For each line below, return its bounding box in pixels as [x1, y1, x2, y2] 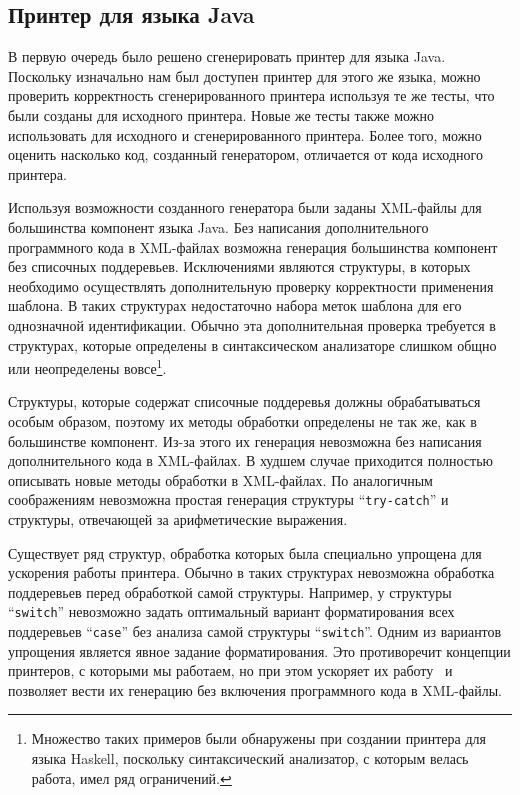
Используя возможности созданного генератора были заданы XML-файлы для [8, 197, 482, 218]
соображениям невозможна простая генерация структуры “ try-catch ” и [8, 489, 449, 510]
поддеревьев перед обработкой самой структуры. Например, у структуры [8, 581, 452, 602]
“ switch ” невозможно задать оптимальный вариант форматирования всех [8, 601, 455, 622]
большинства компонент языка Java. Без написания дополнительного [8, 216, 429, 237]
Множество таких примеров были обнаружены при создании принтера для [31, 728, 486, 749]
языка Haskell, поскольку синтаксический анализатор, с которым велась [31, 748, 469, 769]
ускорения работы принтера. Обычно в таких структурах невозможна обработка [8, 562, 495, 583]
